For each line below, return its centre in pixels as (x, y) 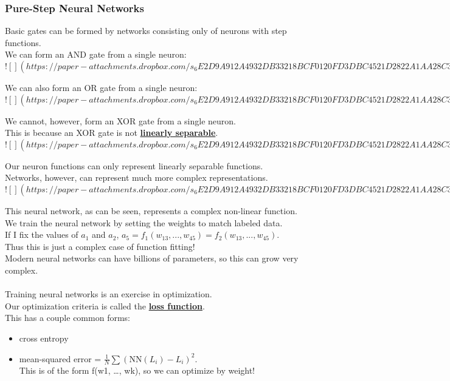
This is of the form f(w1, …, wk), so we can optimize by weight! (137, 370)
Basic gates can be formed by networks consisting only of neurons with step (146, 31)
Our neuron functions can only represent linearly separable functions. (134, 165)
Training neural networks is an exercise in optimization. (109, 294)
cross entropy (44, 338)
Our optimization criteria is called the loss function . (105, 305)
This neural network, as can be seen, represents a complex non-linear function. (151, 210)
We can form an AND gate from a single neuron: (96, 54)
